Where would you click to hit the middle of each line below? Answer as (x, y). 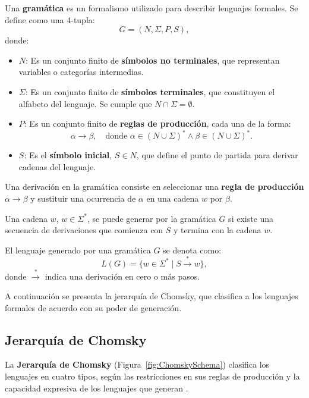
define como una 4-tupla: (50, 19)
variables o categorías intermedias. (81, 72)
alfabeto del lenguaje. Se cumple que (85, 103)
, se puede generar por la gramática (152, 218)
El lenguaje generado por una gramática (78, 250)
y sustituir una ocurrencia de (83, 198)
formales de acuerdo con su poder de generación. (93, 307)
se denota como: (192, 250)
